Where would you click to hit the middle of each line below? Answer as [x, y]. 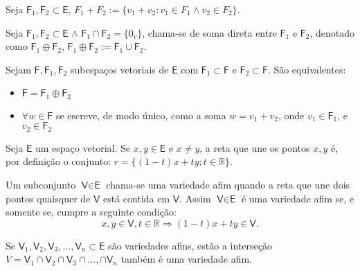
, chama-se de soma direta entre [209, 32]
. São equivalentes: [307, 69]
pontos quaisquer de [48, 198]
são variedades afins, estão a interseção [190, 245]
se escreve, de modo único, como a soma [141, 115]
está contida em [136, 198]
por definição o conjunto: [58, 161]
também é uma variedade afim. [186, 259]
